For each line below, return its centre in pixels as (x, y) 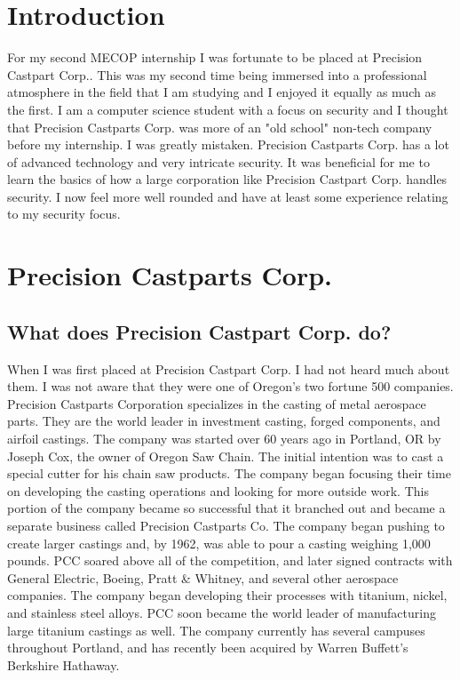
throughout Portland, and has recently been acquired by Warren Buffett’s (208, 648)
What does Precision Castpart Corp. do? (199, 331)
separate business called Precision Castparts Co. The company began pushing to (226, 525)
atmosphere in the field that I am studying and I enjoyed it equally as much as (222, 92)
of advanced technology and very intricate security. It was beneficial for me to (218, 161)
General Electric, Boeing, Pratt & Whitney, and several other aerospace (203, 577)
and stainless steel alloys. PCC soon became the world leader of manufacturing (222, 612)
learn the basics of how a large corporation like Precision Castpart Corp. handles (227, 179)
